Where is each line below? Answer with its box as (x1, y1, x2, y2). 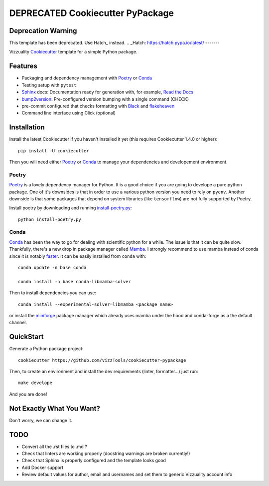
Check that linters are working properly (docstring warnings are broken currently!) (21, 451, 190, 457)
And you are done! (9, 391, 47, 397)
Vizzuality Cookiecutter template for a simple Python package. (9, 49, 137, 55)
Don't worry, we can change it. (9, 417, 72, 423)
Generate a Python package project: (9, 346, 84, 352)
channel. (9, 320, 27, 326)
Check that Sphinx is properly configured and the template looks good (21, 458, 166, 464)
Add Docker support (21, 465, 64, 471)
